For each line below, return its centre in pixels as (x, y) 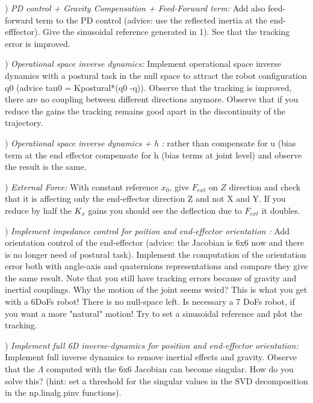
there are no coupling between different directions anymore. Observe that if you (152, 99)
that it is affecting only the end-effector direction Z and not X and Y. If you (145, 198)
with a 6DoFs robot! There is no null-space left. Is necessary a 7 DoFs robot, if (150, 301)
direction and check (265, 186)
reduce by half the (38, 210)
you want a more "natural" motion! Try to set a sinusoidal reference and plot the (153, 313)
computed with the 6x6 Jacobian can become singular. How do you (170, 369)
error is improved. (38, 43)
